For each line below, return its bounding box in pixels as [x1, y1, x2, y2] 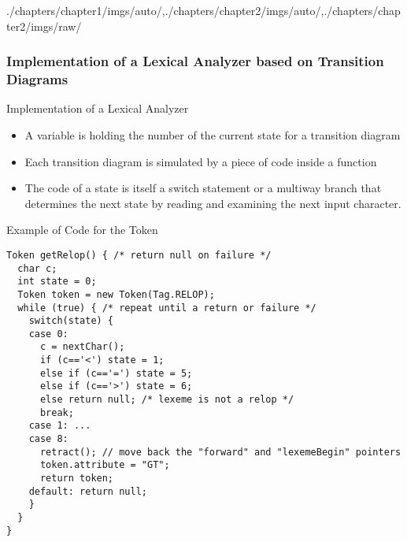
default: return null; [28, 485, 147, 497]
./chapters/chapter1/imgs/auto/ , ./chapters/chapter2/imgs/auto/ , [6, 2, 324, 18]
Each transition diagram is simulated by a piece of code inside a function [24, 153, 377, 169]
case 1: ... [28, 420, 91, 432]
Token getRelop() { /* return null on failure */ [6, 249, 272, 261]
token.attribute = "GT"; [39, 459, 170, 471]
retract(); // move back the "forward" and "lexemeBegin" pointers [39, 446, 401, 458]
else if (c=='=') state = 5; [39, 367, 193, 379]
